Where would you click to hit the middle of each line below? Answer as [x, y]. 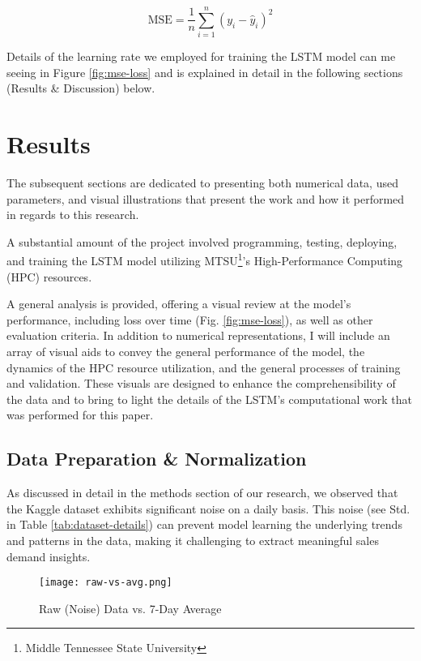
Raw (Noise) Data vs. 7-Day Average [130, 608]
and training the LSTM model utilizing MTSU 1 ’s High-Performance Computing [205, 260]
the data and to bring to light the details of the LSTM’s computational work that [209, 399]
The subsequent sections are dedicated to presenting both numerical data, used [202, 183]
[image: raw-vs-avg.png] [106, 583]
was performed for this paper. [80, 415]
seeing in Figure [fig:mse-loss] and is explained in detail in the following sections [205, 72]
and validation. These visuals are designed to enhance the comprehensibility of [201, 383]
